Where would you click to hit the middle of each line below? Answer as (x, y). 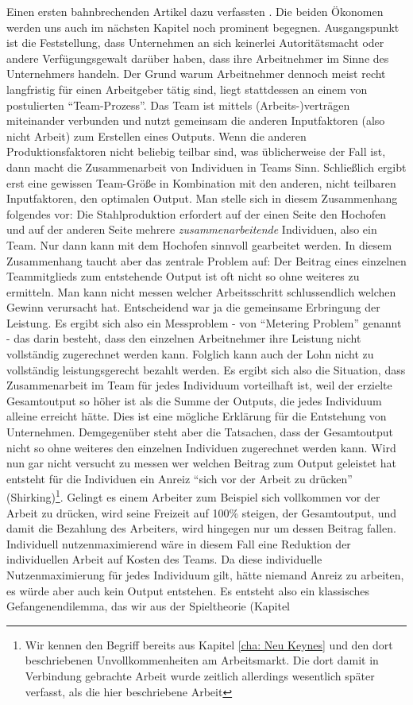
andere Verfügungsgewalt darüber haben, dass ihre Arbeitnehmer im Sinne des (198, 58)
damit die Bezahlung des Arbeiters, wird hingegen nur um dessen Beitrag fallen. (201, 528)
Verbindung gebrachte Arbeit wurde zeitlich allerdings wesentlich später (200, 676)
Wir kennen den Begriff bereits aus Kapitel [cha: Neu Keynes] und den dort (209, 644)
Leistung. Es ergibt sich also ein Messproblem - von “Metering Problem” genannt (204, 322)
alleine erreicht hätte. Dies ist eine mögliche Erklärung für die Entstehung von (197, 416)
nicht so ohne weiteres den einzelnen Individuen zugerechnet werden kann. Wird (201, 447)
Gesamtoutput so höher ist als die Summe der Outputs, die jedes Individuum (194, 400)
